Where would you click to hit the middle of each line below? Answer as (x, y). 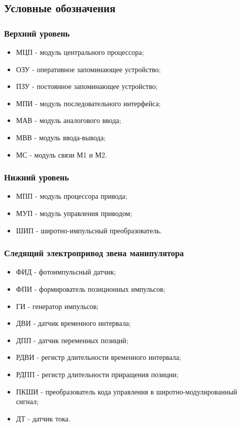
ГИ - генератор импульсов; (57, 306)
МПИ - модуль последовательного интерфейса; (88, 103)
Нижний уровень (37, 177)
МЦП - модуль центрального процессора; (80, 52)
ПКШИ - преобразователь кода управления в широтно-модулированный (127, 391)
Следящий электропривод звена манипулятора (94, 253)
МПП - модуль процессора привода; (72, 196)
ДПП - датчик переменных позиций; (72, 340)
